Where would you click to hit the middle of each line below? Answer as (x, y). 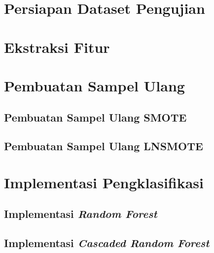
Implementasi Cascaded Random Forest (107, 243)
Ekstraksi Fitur (57, 47)
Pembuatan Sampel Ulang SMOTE (95, 117)
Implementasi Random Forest (81, 214)
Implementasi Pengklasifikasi (104, 182)
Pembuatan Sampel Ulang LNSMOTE (104, 146)
